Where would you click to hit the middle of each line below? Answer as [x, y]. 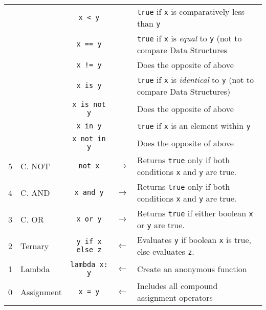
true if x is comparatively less [191, 12]
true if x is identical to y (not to [195, 80]
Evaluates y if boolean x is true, [194, 240]
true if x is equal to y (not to [189, 38]
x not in [89, 139]
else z [89, 250]
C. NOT [35, 166]
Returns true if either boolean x [195, 213]
